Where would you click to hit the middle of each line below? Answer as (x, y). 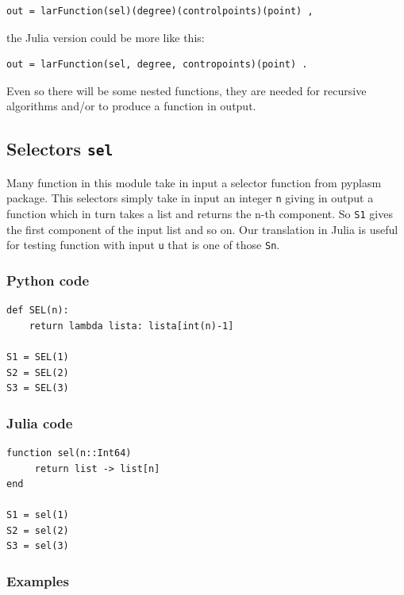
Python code (48, 280)
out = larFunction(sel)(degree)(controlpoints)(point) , (160, 11)
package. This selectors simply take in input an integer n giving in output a (190, 198)
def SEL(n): (38, 311)
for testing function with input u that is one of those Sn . (143, 245)
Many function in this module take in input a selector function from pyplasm (194, 182)
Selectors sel (60, 149)
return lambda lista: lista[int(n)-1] (131, 326)
